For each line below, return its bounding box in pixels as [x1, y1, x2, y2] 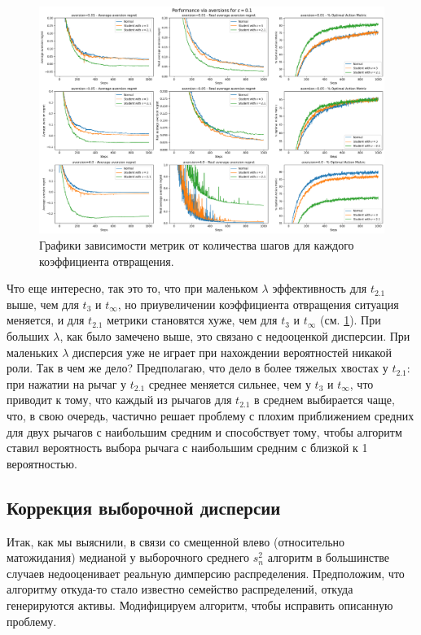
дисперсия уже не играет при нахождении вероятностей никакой [72, 343, 392, 360]
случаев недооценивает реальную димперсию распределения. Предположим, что [7, 564, 405, 581]
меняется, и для [7, 311, 85, 328]
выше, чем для [7, 295, 79, 312]
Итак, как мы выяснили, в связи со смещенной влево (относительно [7, 533, 345, 550]
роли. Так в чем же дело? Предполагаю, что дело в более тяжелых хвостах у [7, 359, 388, 376]
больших [7, 328, 50, 345]
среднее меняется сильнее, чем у [148, 375, 311, 392]
